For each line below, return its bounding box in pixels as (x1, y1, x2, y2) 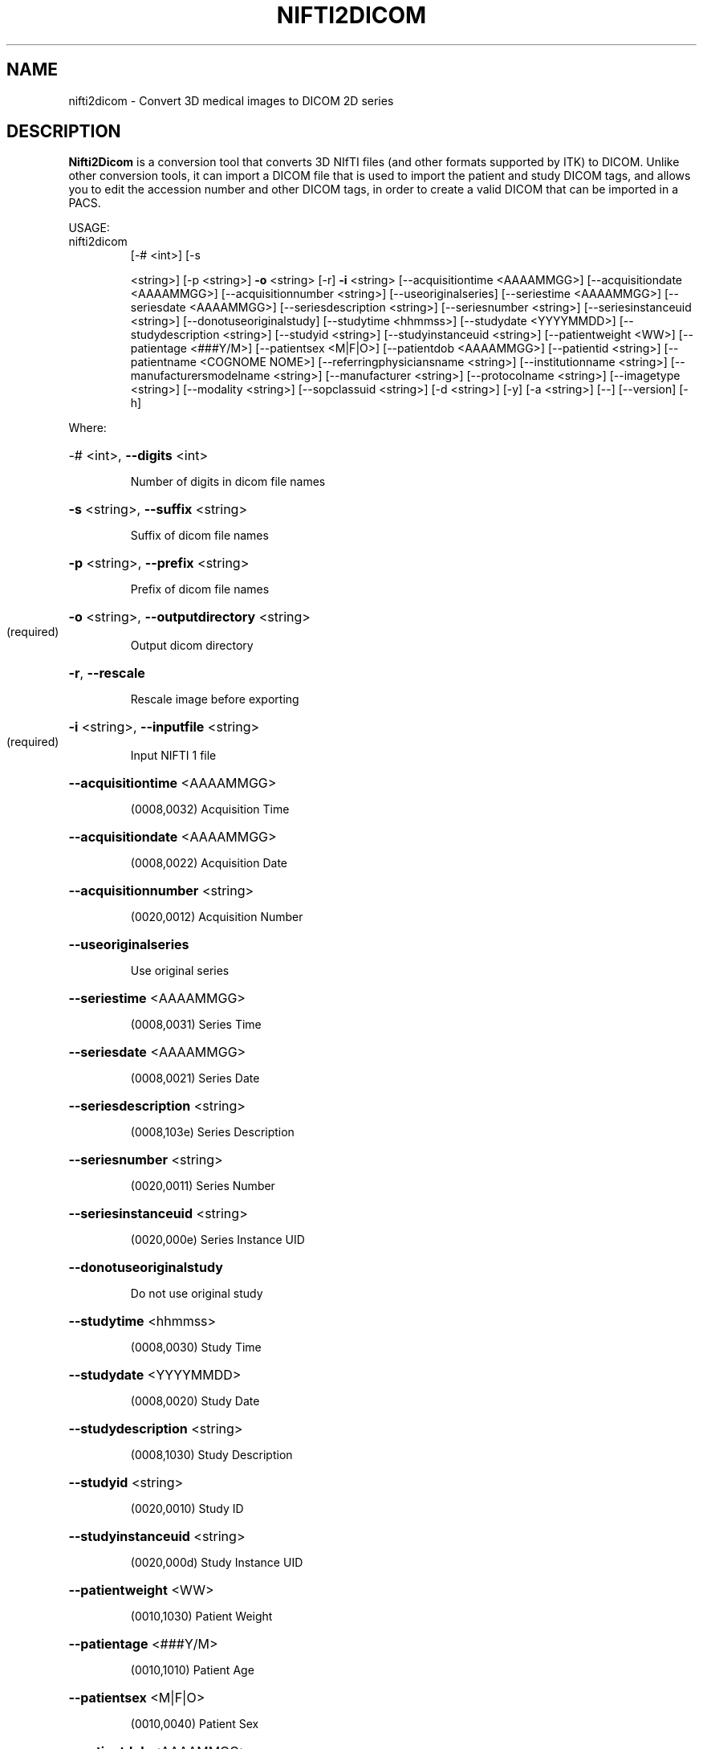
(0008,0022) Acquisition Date (130, 856, 288, 870)
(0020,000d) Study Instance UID (130, 1555, 303, 1570)
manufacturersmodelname (130, 369, 270, 383)
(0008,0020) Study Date (130, 1394, 260, 1409)
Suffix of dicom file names (130, 528, 269, 543)
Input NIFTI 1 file (130, 748, 217, 763)
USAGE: (68, 221, 110, 235)
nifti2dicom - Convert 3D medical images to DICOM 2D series (68, 93, 394, 108)
